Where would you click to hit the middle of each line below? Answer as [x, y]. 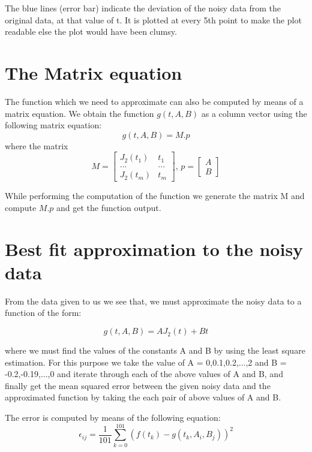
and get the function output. [109, 207]
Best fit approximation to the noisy [154, 248]
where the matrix [37, 145]
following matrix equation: [53, 125]
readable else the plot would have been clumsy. [91, 31]
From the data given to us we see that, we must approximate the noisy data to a [153, 301]
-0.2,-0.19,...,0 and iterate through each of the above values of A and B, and [144, 374]
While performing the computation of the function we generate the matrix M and [155, 196]
